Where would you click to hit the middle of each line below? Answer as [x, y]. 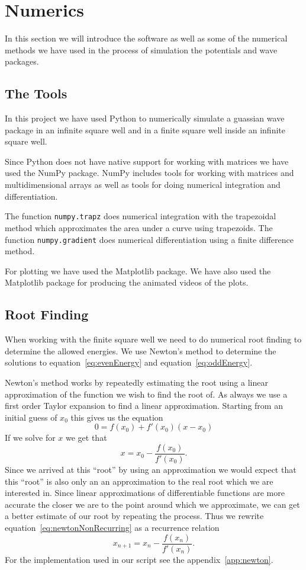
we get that [86, 438]
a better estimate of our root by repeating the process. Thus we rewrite [134, 516]
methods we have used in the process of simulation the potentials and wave [141, 49]
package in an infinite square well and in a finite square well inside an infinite [145, 129]
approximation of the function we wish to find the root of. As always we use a [146, 394]
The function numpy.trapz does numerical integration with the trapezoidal [141, 216]
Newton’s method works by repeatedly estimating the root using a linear [136, 382]
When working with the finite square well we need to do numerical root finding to [153, 339]
